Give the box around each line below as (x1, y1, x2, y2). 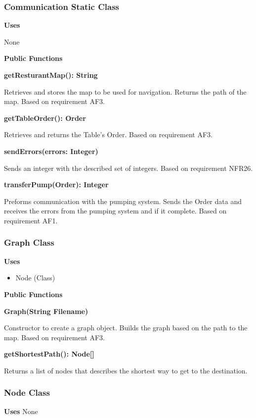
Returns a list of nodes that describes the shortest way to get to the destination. (4, 365, 248, 375)
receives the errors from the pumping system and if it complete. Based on (4, 206, 227, 216)
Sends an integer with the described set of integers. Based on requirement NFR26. (4, 162, 253, 173)
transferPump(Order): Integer (4, 179, 109, 190)
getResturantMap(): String (4, 70, 98, 80)
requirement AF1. (4, 215, 58, 225)
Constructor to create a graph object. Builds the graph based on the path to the (4, 322, 248, 333)
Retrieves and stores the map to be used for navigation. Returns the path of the (4, 86, 247, 97)
